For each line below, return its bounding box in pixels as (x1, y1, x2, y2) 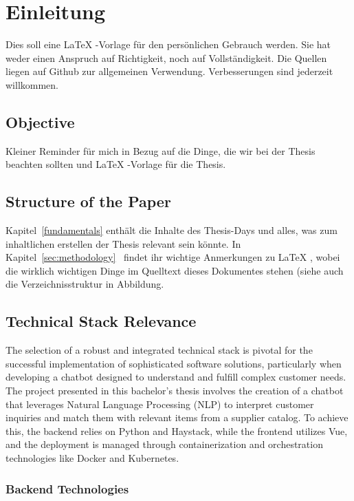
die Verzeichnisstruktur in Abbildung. (5, 277, 164, 291)
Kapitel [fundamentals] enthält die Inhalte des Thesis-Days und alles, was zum (5, 223, 338, 237)
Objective (5, 111, 75, 132)
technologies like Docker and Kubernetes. (5, 451, 179, 465)
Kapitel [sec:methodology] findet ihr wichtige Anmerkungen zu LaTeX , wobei (5, 250, 340, 264)
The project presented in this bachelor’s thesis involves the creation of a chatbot (5, 383, 344, 398)
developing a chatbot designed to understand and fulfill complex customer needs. (5, 370, 346, 384)
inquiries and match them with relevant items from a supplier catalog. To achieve (5, 410, 349, 425)
